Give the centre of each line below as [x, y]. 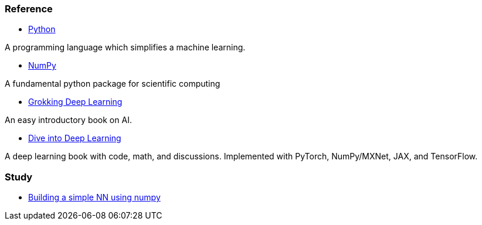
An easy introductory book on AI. [68, 120]
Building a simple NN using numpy [94, 197]
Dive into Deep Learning [75, 138]
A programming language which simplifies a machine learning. [125, 47]
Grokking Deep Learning [75, 102]
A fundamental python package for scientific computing [113, 84]
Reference [29, 9]
